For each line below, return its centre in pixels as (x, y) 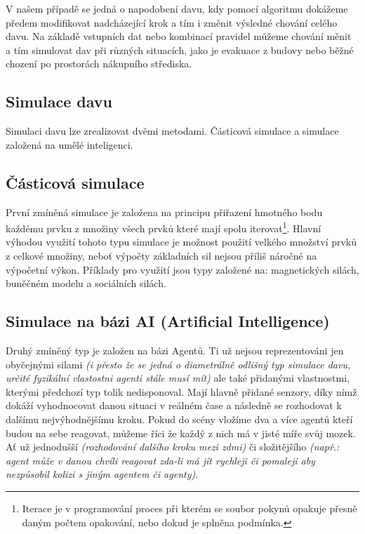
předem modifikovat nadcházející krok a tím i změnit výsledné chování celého (172, 22)
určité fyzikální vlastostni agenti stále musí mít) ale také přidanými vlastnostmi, (178, 378)
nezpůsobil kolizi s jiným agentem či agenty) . (102, 474)
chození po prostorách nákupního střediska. (99, 64)
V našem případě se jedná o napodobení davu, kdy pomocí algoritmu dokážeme (177, 8)
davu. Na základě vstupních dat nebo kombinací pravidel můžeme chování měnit (179, 36)
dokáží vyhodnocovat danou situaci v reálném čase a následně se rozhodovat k (174, 405)
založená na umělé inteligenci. (69, 144)
